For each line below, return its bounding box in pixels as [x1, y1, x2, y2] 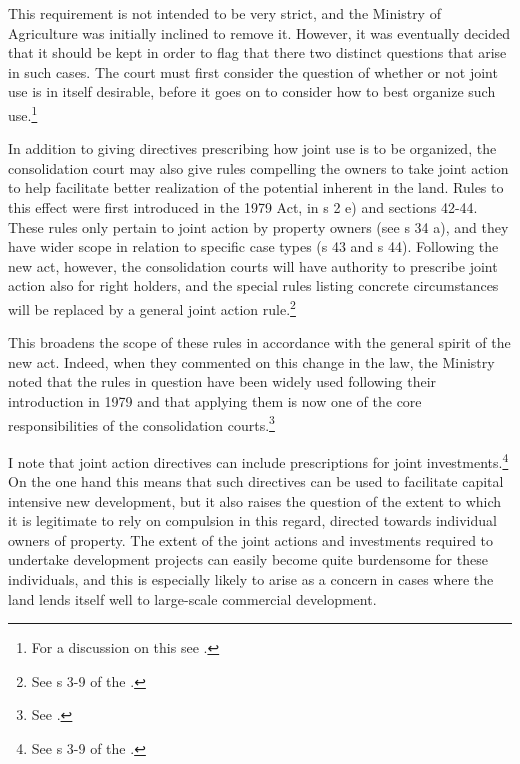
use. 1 [8, 101, 38, 125]
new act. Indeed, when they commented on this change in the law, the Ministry [8, 351, 495, 372]
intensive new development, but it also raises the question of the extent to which [8, 490, 502, 511]
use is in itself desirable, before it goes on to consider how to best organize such [8, 81, 496, 102]
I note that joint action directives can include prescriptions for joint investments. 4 [8, 448, 509, 472]
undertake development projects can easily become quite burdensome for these [8, 549, 488, 570]
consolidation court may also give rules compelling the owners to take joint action [8, 157, 509, 178]
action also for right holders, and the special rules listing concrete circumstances [8, 275, 499, 296]
